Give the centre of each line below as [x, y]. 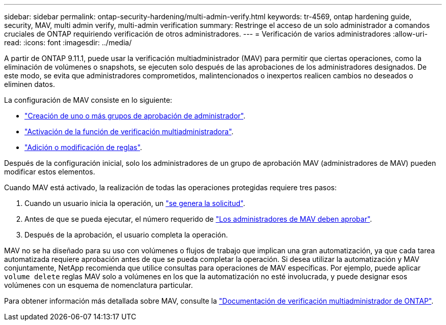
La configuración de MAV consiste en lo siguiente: [88, 100]
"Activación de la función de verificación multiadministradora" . [129, 131]
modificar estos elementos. [50, 172]
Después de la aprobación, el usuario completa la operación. [126, 235]
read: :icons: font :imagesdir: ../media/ [68, 42]
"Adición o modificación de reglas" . [83, 147]
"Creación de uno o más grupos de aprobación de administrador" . [135, 116]
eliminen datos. [30, 84]
